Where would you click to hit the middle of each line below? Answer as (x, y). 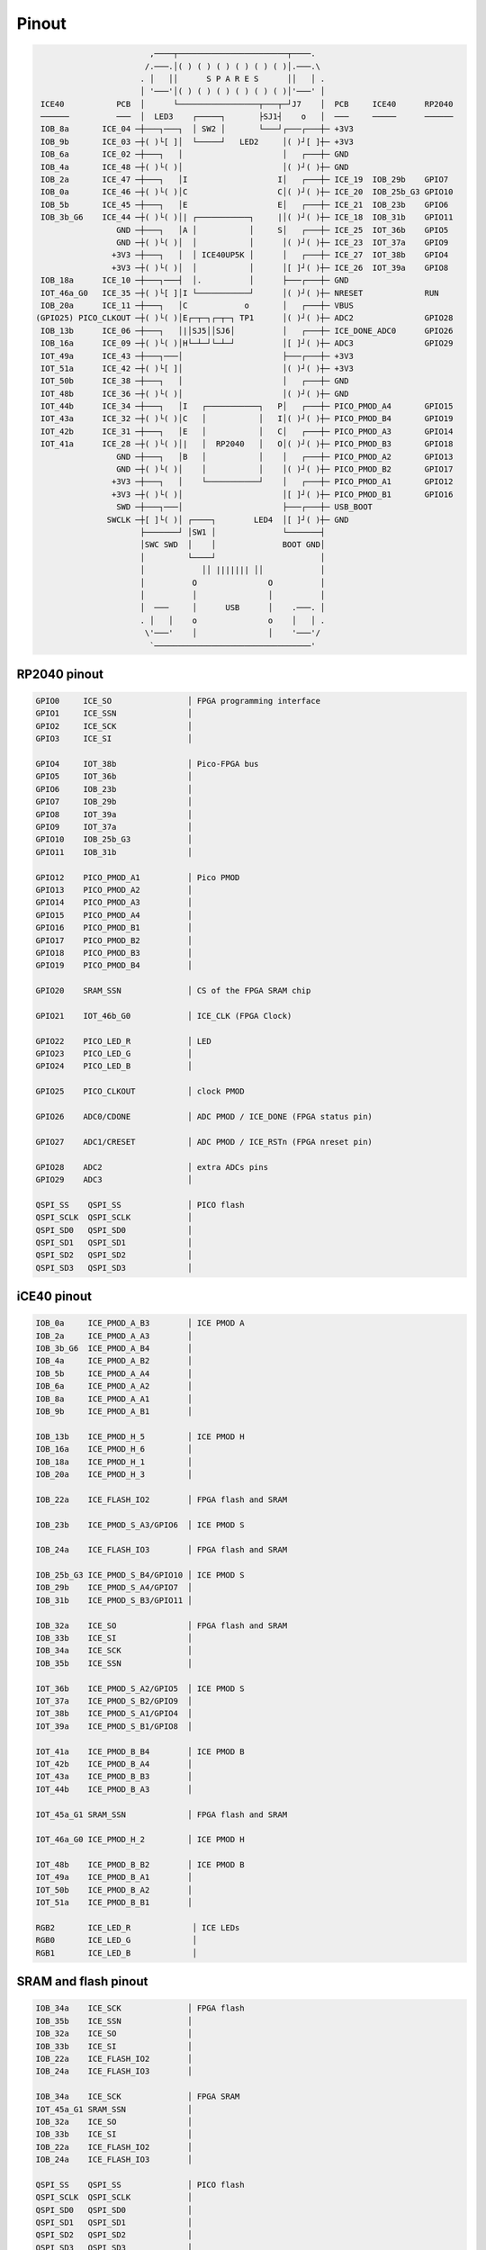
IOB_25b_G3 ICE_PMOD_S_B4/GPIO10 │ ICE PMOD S (140, 1575)
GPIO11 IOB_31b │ (114, 852)
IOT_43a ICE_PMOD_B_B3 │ (114, 1777)
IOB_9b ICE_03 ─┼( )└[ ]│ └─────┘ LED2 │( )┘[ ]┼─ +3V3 (198, 141)
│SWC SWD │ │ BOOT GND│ (233, 545)
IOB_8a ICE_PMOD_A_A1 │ (114, 1399)
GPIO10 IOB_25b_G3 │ (114, 840)
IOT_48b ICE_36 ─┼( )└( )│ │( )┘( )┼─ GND (195, 393)
